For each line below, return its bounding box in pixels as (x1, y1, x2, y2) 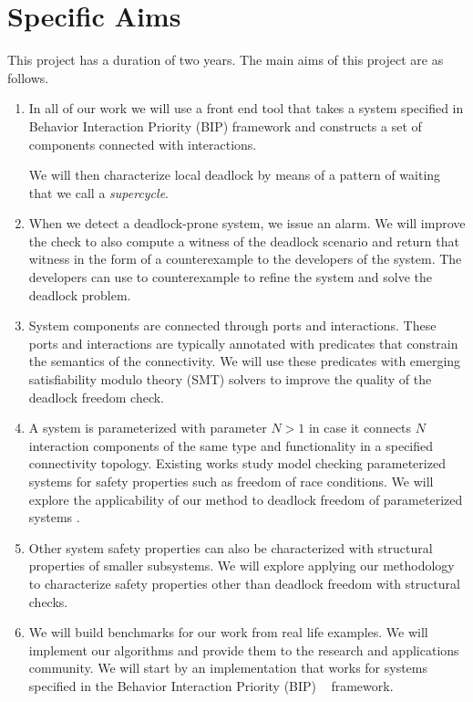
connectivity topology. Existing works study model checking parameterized (28, 454, 446, 473)
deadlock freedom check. (28, 387, 164, 406)
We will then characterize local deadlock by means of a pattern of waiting (28, 165, 441, 184)
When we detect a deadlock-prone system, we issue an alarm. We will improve (28, 214, 466, 233)
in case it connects (308, 418, 412, 437)
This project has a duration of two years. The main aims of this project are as (7, 50, 444, 69)
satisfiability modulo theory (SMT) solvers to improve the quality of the (28, 370, 432, 389)
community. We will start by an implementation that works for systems (28, 658, 428, 677)
